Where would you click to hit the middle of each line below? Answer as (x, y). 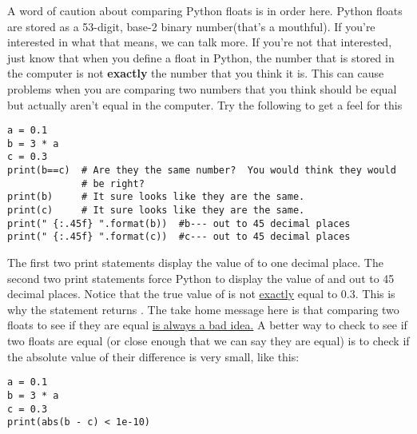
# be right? (113, 183)
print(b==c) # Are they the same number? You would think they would (202, 171)
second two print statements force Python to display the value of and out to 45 (201, 278)
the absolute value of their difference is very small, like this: (153, 356)
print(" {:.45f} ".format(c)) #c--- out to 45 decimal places (179, 237)
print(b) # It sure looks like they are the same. (156, 197)
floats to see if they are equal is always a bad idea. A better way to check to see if (207, 325)
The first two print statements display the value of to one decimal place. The (195, 263)
